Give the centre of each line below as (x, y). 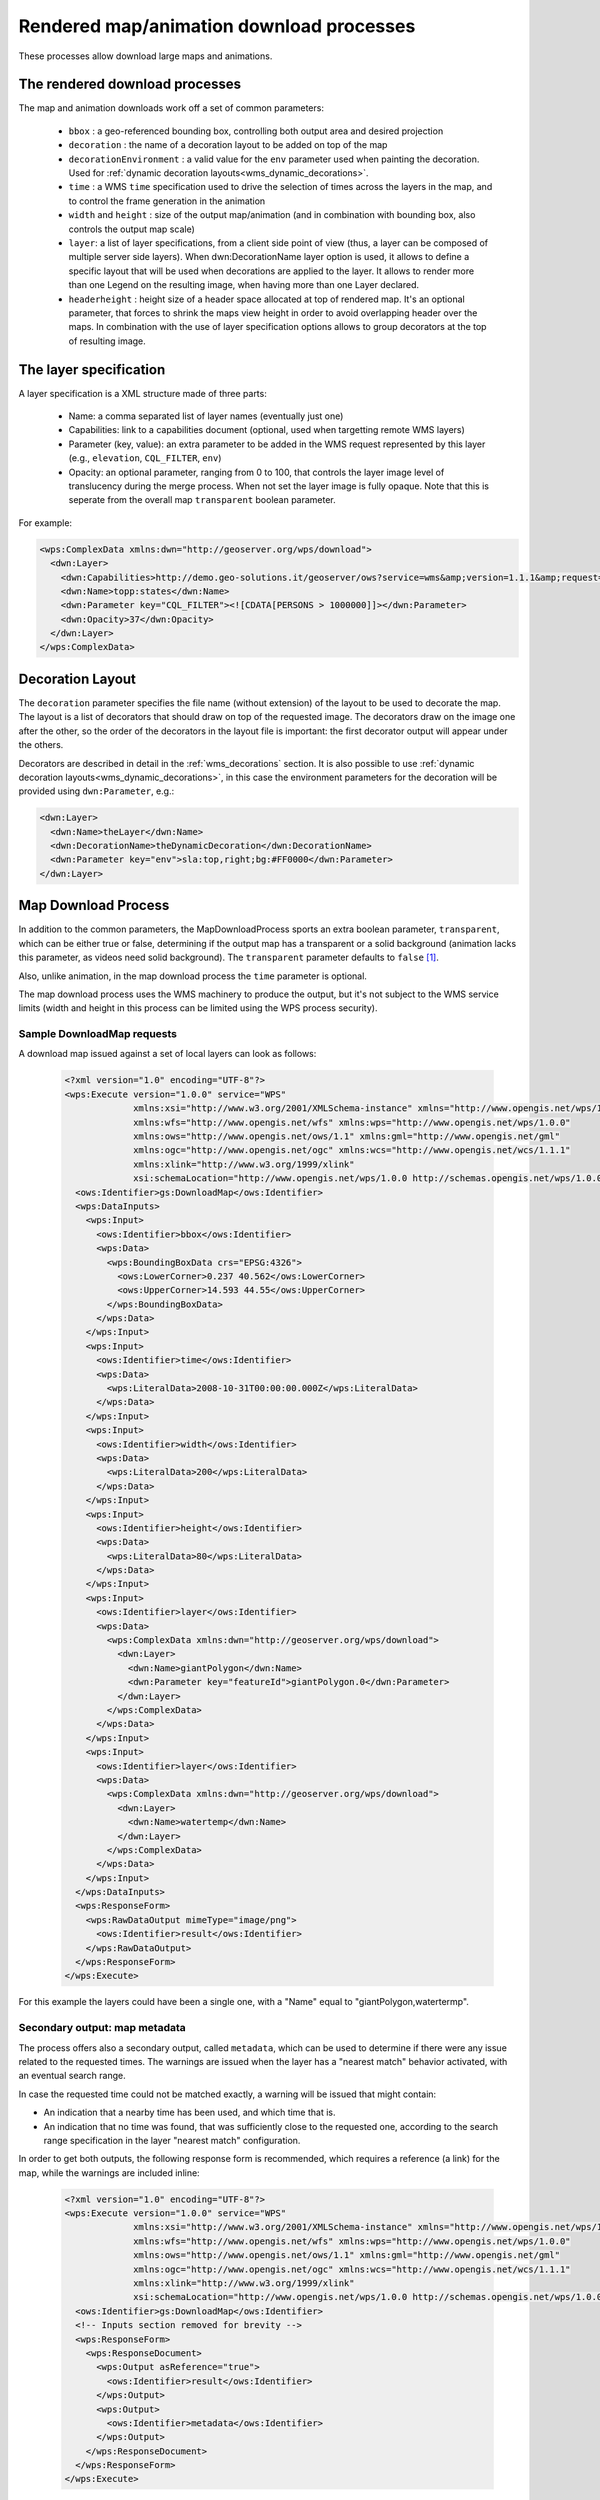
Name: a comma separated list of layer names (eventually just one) (206, 416)
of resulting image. (107, 341)
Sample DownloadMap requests (98, 1034)
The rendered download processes (130, 84)
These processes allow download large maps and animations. (145, 56)
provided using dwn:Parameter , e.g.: (96, 791)
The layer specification (92, 369)
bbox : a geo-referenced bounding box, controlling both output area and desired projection (256, 131)
